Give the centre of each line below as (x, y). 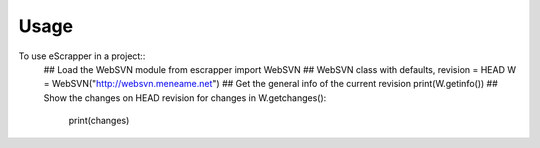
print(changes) (99, 121)
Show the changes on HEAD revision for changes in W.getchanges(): (185, 97)
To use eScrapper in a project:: (82, 56)
